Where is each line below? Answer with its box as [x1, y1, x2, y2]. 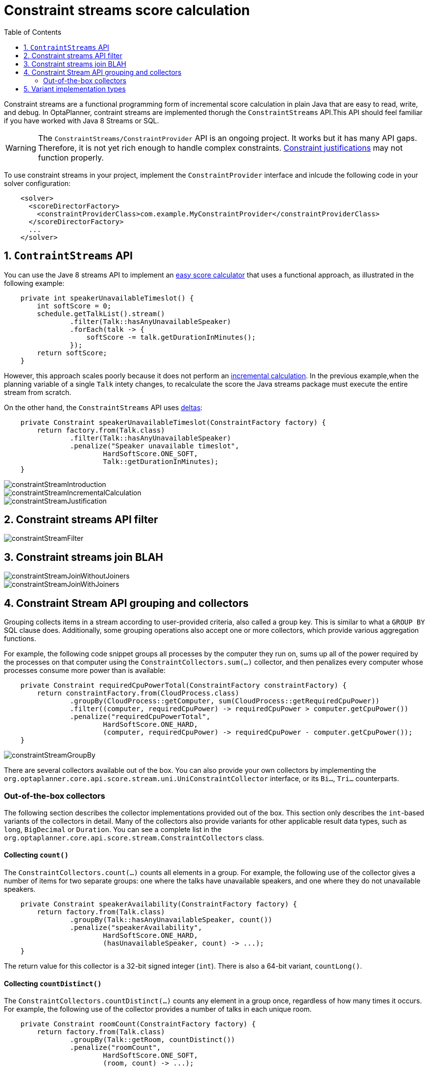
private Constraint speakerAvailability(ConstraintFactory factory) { [20, 900, 297, 908]
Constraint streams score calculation [4, 2, 250, 19]
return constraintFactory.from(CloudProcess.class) [37, 689, 239, 697]
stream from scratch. [4, 388, 71, 396]
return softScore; [37, 348, 107, 357]
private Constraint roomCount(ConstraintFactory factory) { [20, 1020, 256, 1028]
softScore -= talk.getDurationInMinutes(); [86, 333, 256, 341]
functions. [4, 634, 36, 643]
